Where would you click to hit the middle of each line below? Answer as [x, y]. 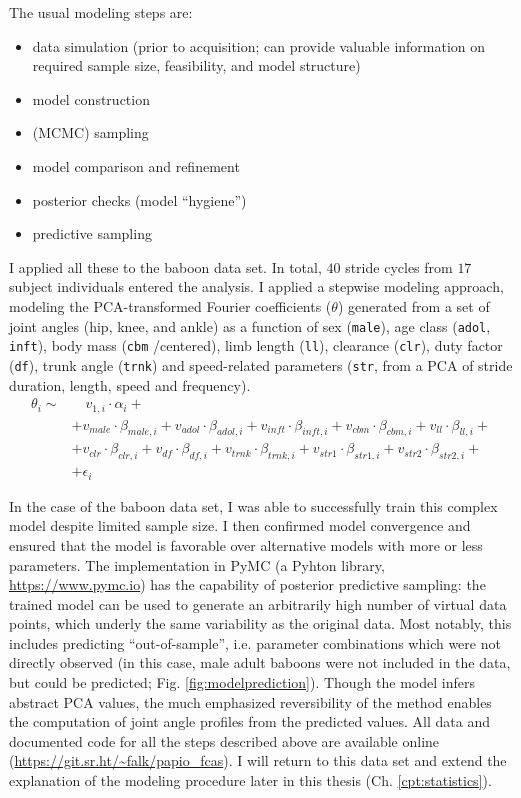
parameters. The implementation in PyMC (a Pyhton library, [197, 564]
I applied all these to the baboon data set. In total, [165, 266]
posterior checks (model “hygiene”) [139, 199]
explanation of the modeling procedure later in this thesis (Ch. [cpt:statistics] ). [250, 780]
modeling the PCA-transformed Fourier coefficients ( [170, 305]
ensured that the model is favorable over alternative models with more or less [246, 544]
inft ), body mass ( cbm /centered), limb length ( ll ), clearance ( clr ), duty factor [256, 345]
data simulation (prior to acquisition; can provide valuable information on [259, 45]
